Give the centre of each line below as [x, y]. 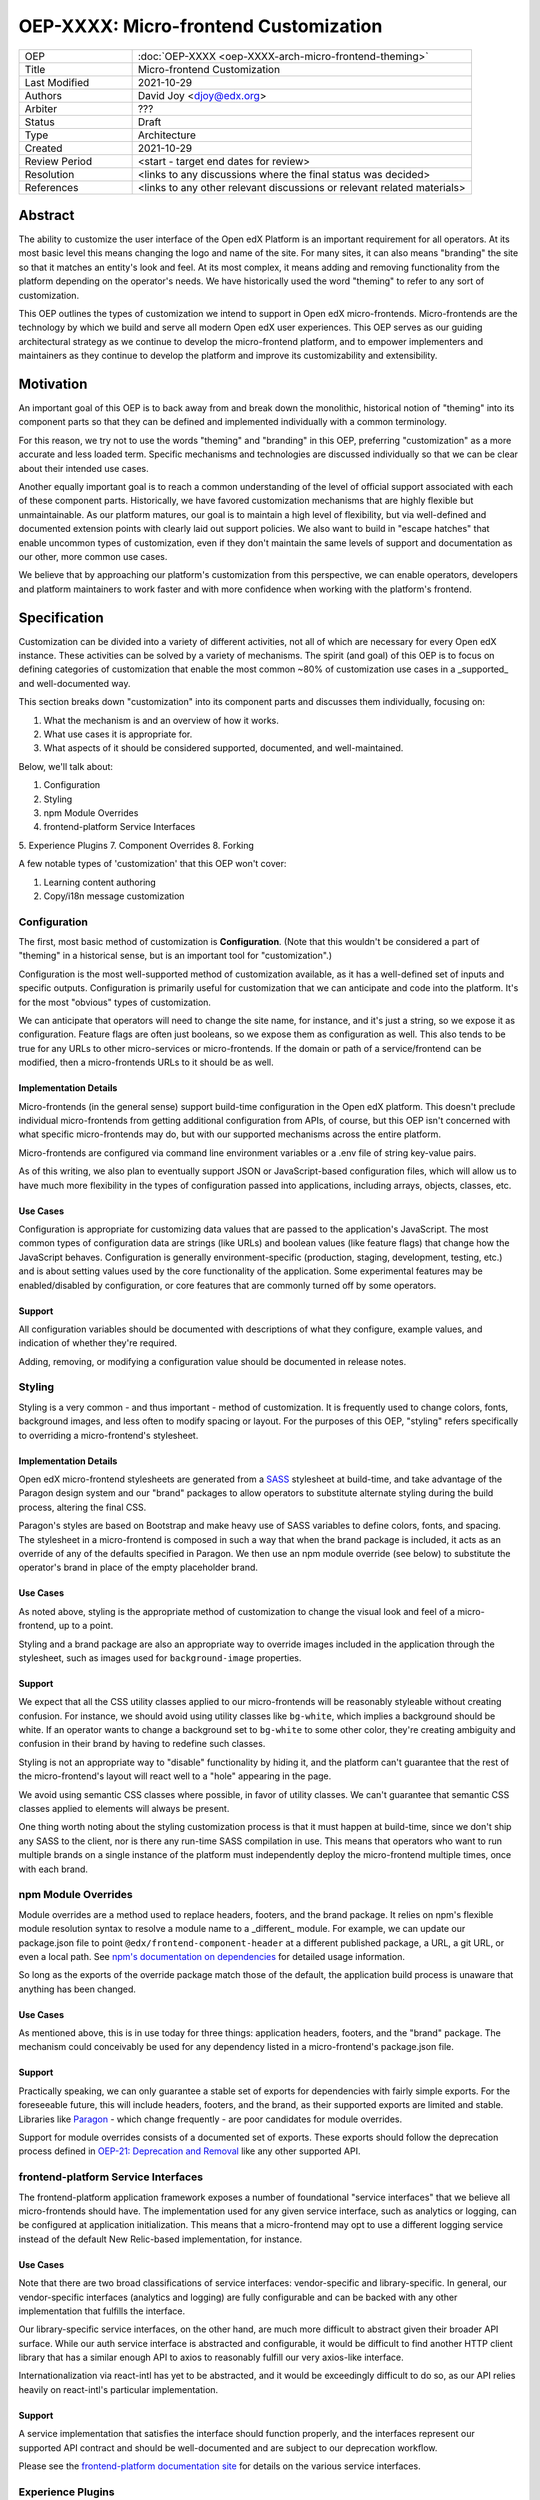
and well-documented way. [74, 683]
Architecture [167, 135]
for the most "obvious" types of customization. [115, 1002]
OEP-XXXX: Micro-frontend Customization [200, 26]
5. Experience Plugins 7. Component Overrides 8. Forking [136, 845]
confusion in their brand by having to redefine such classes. [142, 1744]
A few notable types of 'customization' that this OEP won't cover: [152, 864]
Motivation [53, 384]
